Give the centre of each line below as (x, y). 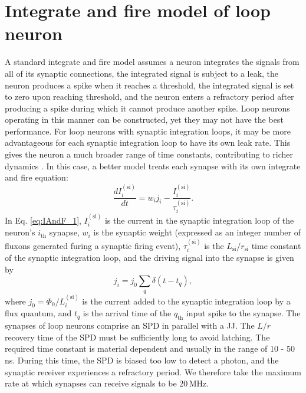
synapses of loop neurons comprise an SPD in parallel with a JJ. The (130, 325)
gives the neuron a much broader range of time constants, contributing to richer (149, 154)
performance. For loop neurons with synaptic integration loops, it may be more (148, 131)
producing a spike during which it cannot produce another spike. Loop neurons (147, 108)
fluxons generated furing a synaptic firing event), (93, 245)
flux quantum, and (38, 313)
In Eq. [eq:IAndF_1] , (43, 220)
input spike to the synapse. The (243, 313)
